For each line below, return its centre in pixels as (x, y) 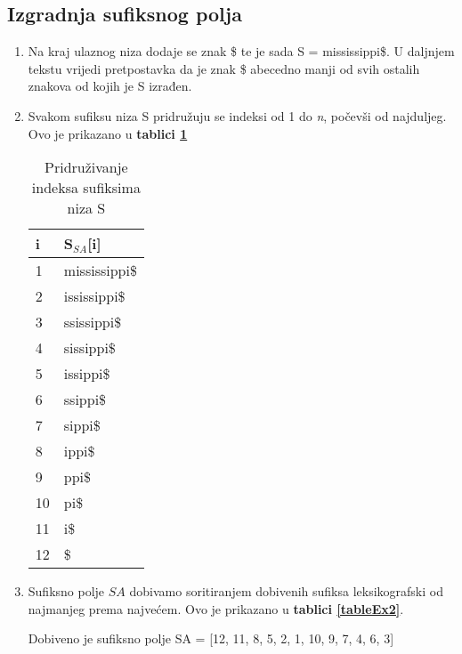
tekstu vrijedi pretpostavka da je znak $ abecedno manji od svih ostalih (224, 68)
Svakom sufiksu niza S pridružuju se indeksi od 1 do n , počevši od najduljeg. (237, 115)
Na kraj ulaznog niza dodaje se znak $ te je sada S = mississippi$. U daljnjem (241, 51)
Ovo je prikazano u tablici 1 (108, 133)
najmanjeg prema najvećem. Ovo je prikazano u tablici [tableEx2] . (216, 608)
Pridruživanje (86, 167)
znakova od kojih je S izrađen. (110, 86)
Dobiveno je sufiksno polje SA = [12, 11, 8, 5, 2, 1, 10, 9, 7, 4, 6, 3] (211, 638)
